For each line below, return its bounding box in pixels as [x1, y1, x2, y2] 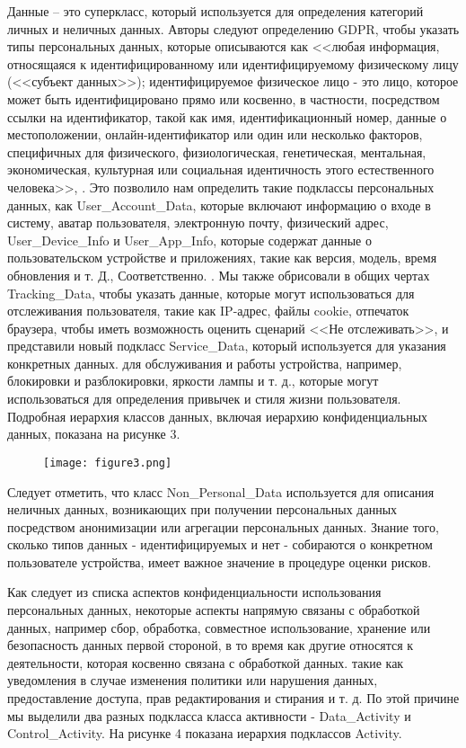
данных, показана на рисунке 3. [7, 424, 180, 443]
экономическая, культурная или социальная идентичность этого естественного [7, 160, 435, 179]
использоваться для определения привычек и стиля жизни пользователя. [7, 389, 401, 408]
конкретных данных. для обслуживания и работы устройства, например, [7, 353, 402, 372]
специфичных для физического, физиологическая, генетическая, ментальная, [7, 142, 426, 161]
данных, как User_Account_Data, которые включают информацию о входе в [7, 195, 431, 214]
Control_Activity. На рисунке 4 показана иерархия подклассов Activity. [7, 724, 402, 743]
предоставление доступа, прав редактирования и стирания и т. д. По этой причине [7, 689, 460, 708]
